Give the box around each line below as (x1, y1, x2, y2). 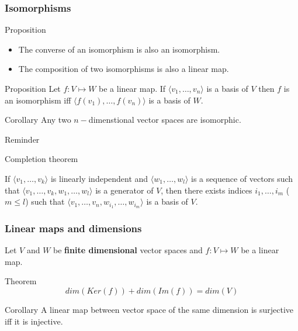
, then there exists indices (161, 184, 252, 196)
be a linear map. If (99, 82, 166, 94)
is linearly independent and (50, 172, 148, 184)
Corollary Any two (5, 113, 71, 126)
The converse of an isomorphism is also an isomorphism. (18, 43, 220, 55)
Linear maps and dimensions (5, 220, 142, 235)
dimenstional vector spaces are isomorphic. (88, 113, 241, 126)
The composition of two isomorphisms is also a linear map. (18, 63, 229, 75)
